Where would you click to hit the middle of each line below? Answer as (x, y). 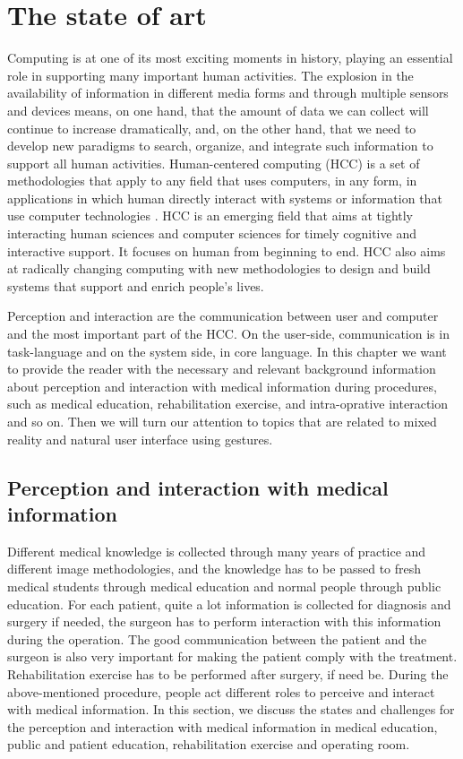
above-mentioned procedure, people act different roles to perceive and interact (221, 691)
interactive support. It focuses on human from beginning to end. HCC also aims (227, 250)
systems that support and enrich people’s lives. (136, 285)
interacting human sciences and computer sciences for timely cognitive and (212, 233)
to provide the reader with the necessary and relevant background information (222, 369)
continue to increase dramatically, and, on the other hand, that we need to (212, 128)
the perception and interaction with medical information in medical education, (223, 726)
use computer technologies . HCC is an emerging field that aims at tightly (210, 216)
